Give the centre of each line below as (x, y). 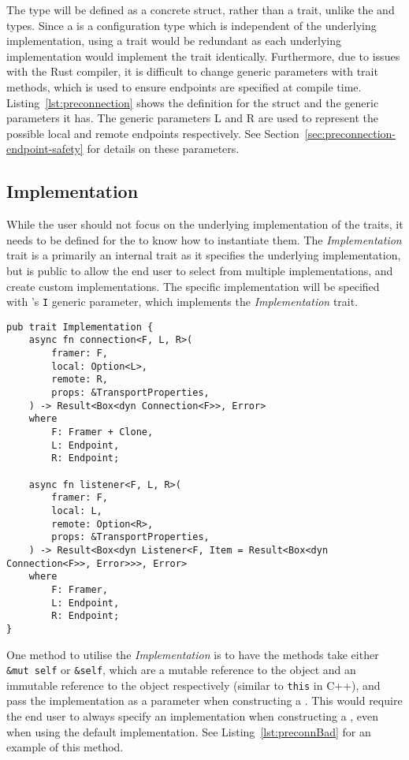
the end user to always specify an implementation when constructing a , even (193, 716)
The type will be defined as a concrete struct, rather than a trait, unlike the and (201, 9)
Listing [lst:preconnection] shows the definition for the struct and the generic (193, 102)
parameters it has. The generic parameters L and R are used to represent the (192, 118)
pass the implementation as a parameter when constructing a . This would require (204, 700)
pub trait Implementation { (80, 327)
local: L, (77, 510)
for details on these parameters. (163, 149)
